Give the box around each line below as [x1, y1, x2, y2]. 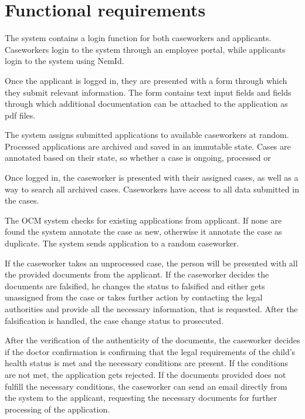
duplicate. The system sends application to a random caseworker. [5, 237, 239, 249]
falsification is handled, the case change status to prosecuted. [5, 314, 224, 326]
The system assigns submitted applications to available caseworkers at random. [5, 129, 289, 141]
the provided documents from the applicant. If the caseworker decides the [5, 268, 269, 281]
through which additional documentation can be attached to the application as [5, 97, 288, 110]
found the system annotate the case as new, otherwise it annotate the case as [5, 225, 282, 238]
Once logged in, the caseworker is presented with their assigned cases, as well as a [5, 171, 299, 184]
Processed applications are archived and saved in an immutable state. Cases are [5, 140, 291, 152]
